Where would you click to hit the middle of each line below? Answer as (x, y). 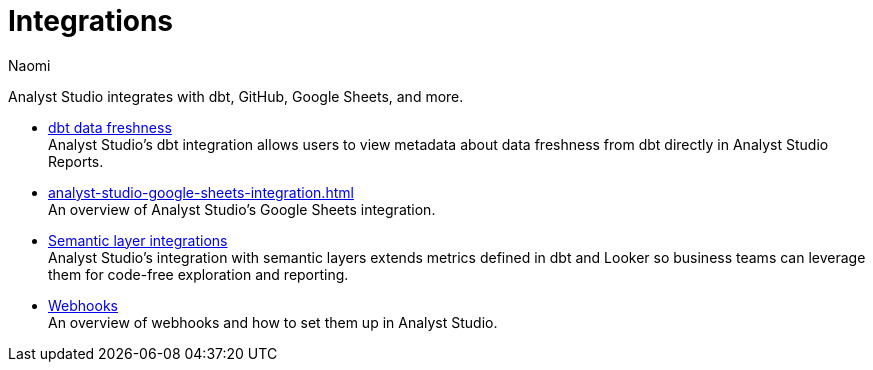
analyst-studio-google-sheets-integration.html (201, 192)
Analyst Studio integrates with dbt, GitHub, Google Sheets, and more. (236, 96)
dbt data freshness (110, 127)
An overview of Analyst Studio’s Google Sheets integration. (242, 209)
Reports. (76, 161)
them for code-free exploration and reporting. (198, 274)
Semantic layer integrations (138, 240)
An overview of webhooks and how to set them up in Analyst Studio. (273, 322)
